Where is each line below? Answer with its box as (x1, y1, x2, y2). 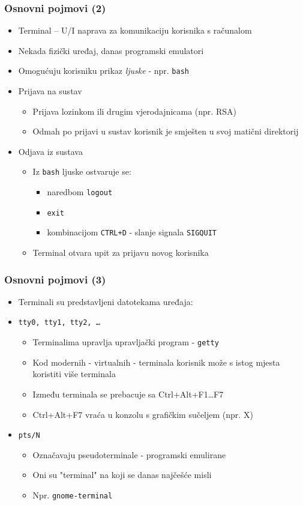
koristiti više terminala (32, 367, 116, 380)
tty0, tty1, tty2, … (18, 318, 100, 327)
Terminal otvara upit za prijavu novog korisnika (32, 246, 209, 259)
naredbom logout (47, 186, 113, 198)
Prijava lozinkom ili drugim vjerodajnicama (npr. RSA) (32, 104, 236, 117)
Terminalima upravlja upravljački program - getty (32, 336, 219, 348)
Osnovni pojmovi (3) (4, 271, 106, 286)
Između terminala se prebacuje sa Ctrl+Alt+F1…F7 (32, 387, 224, 400)
